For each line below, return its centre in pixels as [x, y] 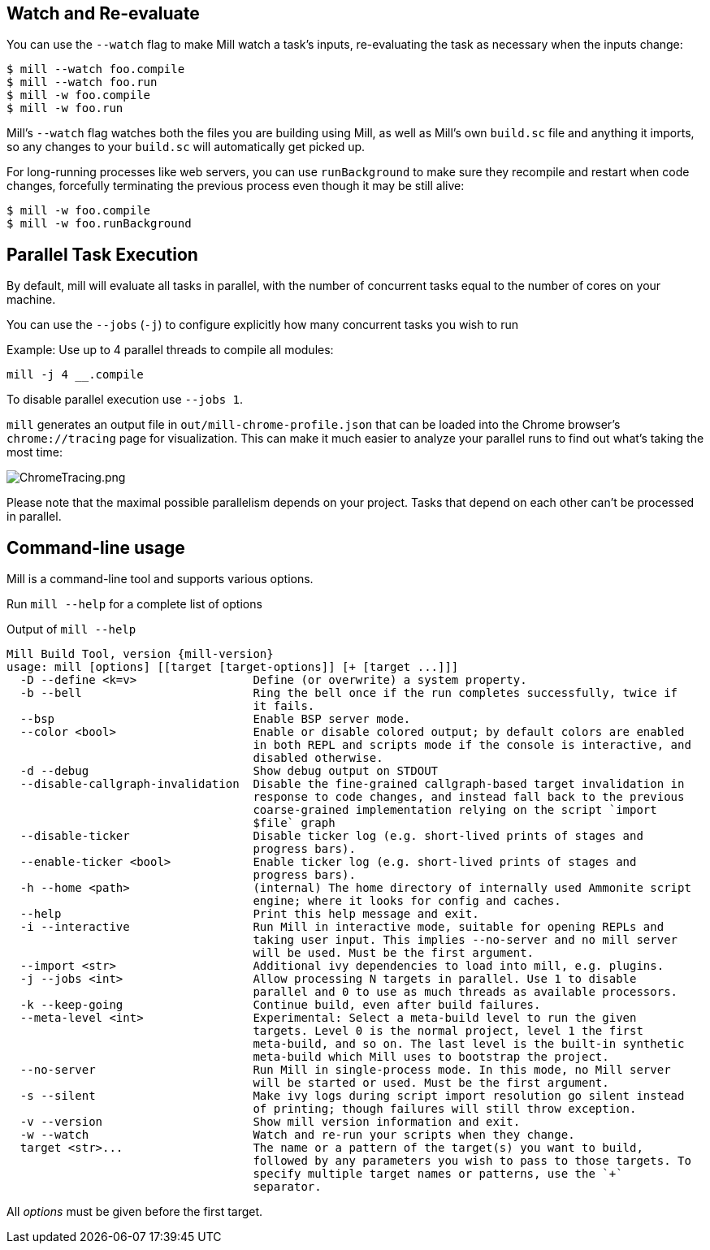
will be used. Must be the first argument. [394, 953]
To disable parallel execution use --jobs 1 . [125, 400]
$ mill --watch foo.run [82, 82]
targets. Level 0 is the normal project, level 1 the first [448, 1031]
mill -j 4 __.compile [75, 375]
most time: [35, 452]
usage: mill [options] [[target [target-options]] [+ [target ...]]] [233, 667]
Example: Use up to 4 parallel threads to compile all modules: [170, 350]
